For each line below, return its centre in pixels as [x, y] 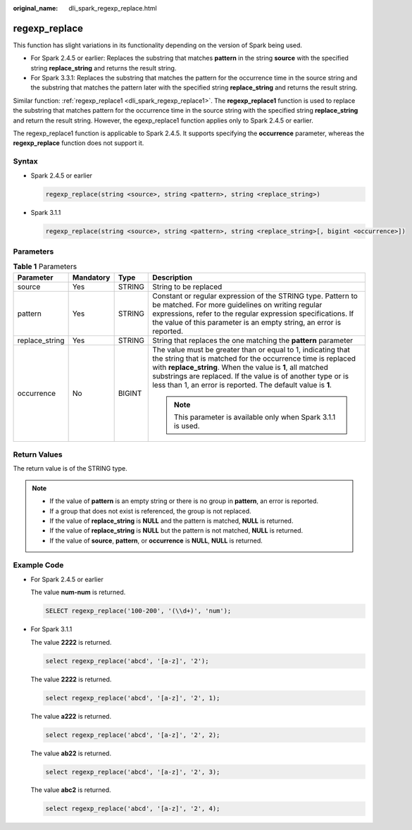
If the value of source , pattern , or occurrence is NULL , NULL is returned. [156, 540]
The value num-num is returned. [78, 593]
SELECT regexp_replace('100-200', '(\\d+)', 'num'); [138, 611]
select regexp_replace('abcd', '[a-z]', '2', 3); [133, 772]
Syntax [25, 161]
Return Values [38, 454]
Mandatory [91, 277]
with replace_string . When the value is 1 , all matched [241, 367]
